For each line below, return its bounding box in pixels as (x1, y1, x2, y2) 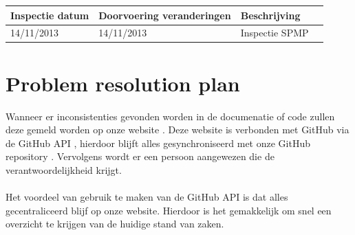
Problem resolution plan (6, 69, 240, 97)
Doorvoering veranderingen (98, 8, 231, 22)
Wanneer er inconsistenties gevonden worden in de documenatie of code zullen (6, 109, 335, 123)
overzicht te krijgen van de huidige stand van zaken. (6, 216, 224, 231)
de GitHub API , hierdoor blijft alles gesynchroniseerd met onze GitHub (6, 135, 310, 150)
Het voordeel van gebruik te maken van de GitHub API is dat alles (6, 190, 288, 204)
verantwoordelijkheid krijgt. (6, 162, 122, 177)
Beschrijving (240, 8, 301, 22)
